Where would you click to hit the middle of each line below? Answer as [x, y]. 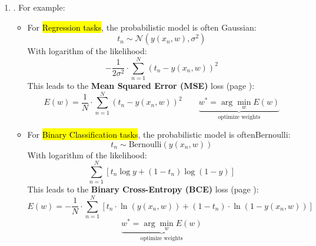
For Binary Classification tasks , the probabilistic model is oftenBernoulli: [159, 134]
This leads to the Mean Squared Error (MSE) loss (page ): [141, 85]
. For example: [39, 7]
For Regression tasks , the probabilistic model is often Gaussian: [142, 27]
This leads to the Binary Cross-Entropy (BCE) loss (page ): [143, 189]
